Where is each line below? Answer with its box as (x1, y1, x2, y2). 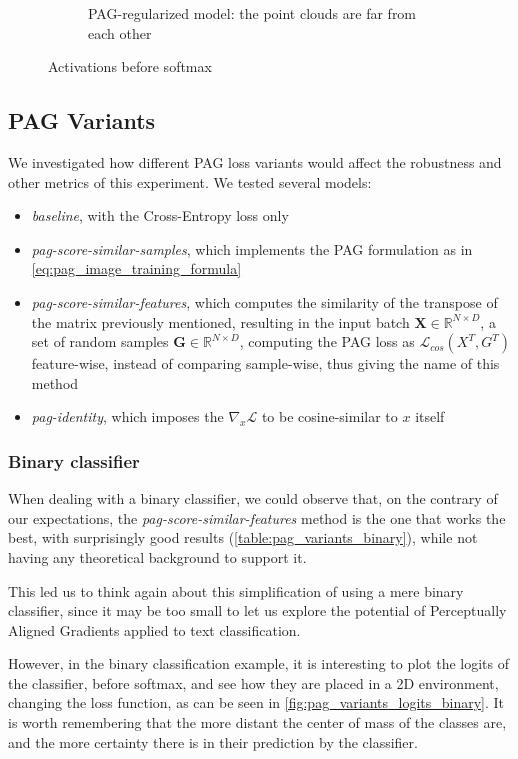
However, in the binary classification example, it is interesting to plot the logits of (8, 653, 509, 674)
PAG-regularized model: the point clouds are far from (88, 3, 417, 23)
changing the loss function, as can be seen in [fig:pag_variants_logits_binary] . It (8, 692, 505, 713)
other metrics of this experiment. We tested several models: (8, 171, 372, 192)
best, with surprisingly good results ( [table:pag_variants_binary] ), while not (8, 527, 478, 548)
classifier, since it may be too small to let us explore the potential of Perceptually (8, 600, 507, 621)
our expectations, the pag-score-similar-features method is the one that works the (8, 507, 506, 528)
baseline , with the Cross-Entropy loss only (31, 205, 289, 226)
